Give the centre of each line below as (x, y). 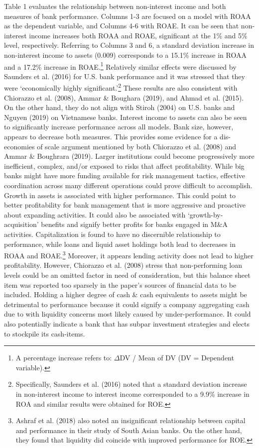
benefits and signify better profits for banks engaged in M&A (134, 224)
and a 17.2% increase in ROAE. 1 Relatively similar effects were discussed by (120, 66)
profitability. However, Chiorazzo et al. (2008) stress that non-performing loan (123, 265)
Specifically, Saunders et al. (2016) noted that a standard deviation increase (131, 384)
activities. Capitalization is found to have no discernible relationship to (112, 234)
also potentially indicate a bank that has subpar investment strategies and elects (127, 323)
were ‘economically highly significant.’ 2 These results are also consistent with (121, 87)
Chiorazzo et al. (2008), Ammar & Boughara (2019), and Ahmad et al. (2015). (124, 97)
